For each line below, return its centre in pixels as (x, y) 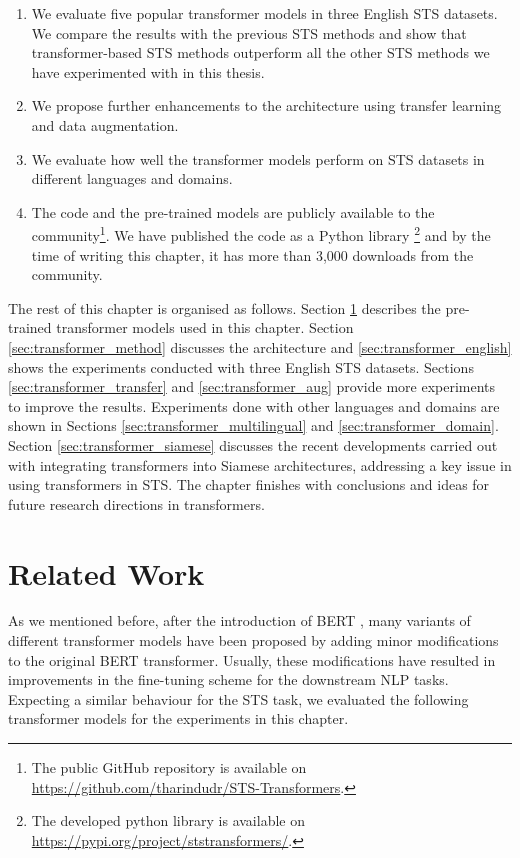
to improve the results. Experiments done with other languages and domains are (254, 405)
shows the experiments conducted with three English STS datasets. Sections (241, 366)
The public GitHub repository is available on (169, 767)
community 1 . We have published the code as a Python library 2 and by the (261, 233)
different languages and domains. (132, 178)
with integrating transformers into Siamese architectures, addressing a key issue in (260, 464)
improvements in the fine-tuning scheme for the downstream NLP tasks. (228, 679)
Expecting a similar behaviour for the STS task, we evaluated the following (238, 698)
